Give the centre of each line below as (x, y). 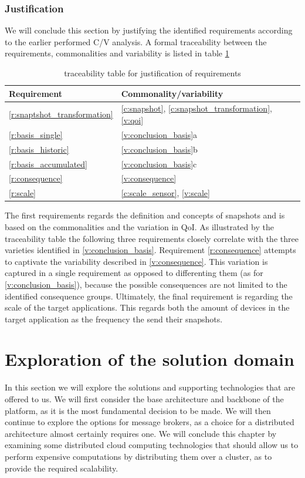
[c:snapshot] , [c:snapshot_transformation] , (196, 108)
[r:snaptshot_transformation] (61, 114)
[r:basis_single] (36, 134)
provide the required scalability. (62, 468)
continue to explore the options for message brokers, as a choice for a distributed (150, 422)
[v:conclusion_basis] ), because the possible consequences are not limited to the (146, 284)
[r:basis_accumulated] (48, 164)
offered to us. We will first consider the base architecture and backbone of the (144, 399)
